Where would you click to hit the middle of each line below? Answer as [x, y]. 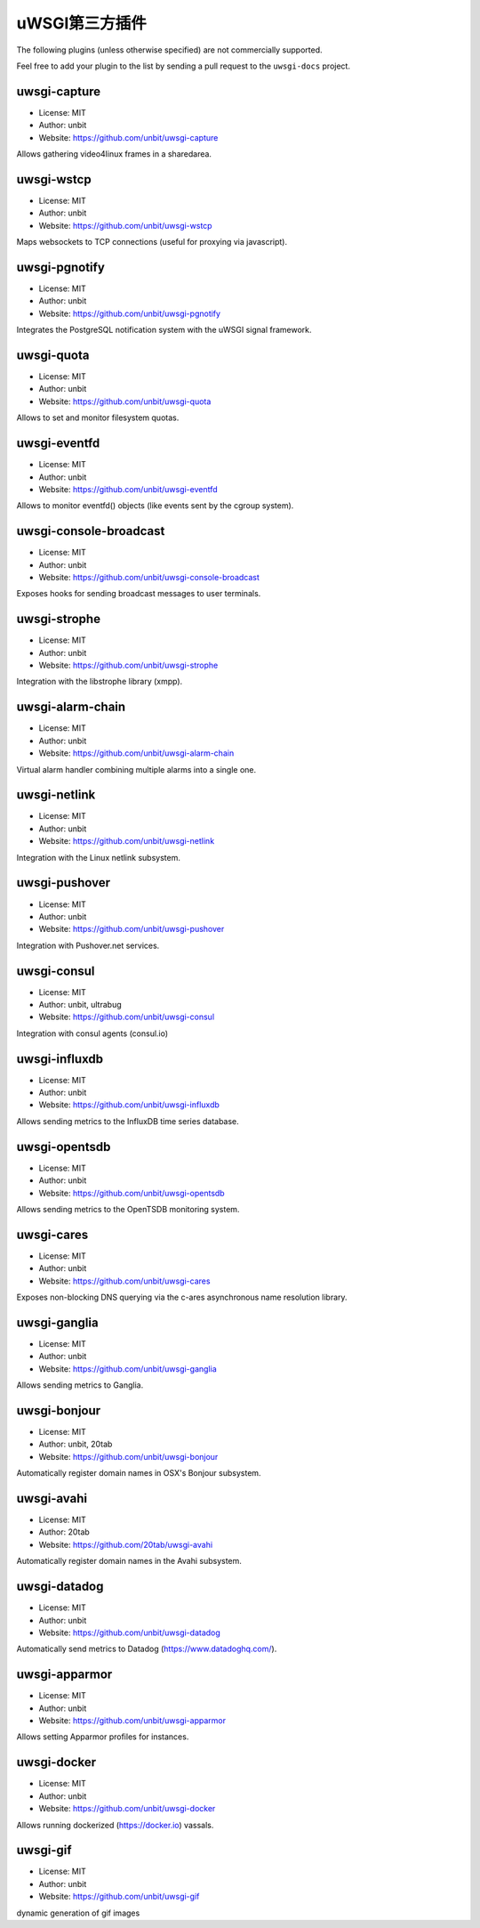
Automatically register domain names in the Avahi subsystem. [129, 1561]
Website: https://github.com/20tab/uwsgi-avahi [126, 1544]
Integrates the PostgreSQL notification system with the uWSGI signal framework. [164, 330]
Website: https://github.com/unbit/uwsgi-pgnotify [130, 313]
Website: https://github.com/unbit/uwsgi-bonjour [128, 1456]
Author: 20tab [64, 1532]
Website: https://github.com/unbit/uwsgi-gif [119, 1897]
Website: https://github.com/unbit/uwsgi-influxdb [129, 1105]
